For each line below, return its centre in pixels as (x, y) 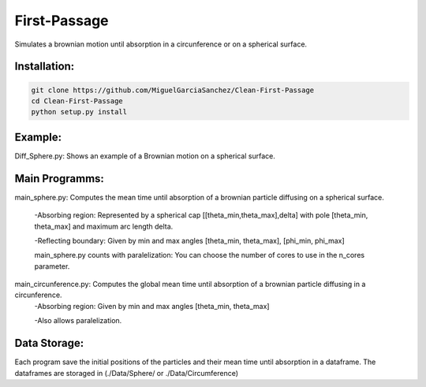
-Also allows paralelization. (78, 321)
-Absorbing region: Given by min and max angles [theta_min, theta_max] (152, 306)
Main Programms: (59, 179)
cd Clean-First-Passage (77, 101)
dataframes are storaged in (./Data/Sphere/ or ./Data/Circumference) (127, 373)
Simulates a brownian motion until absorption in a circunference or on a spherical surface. (161, 44)
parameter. (52, 266)
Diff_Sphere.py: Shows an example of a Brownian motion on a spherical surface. (145, 156)
